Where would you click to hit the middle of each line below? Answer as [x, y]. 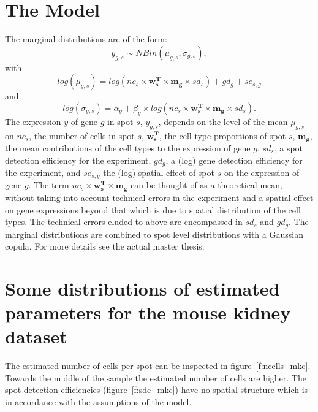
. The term [49, 185]
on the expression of [262, 172]
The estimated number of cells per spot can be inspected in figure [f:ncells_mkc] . [158, 366]
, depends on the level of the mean [223, 121]
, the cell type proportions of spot [222, 135]
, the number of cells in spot [82, 135]
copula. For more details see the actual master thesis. [105, 246]
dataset [36, 336]
